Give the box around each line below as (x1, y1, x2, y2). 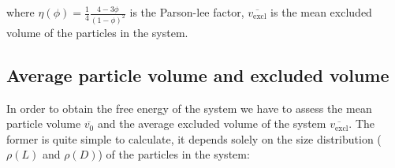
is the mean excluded (270, 4, 372, 20)
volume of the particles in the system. (6, 24, 188, 40)
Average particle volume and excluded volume (6, 62, 389, 87)
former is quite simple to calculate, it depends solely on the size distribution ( (6, 130, 382, 147)
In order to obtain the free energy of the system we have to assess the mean (6, 99, 372, 116)
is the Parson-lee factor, (129, 4, 244, 20)
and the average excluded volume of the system (97, 115, 326, 132)
